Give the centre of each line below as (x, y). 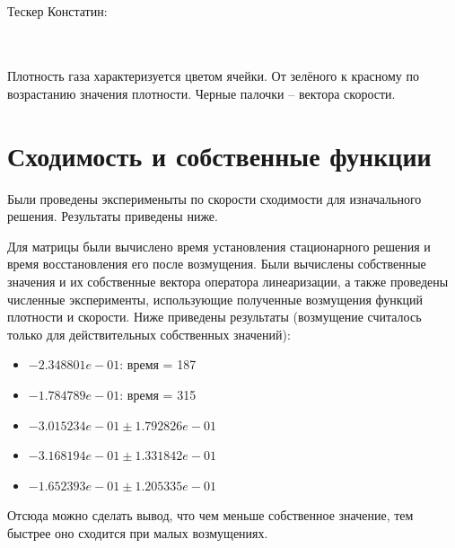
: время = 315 (158, 395)
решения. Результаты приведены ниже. (113, 216)
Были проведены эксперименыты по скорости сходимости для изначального (214, 198)
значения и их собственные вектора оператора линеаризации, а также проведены (228, 282)
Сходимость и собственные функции (219, 155)
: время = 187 (158, 364)
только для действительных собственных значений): (149, 334)
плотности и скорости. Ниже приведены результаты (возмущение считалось (214, 317)
